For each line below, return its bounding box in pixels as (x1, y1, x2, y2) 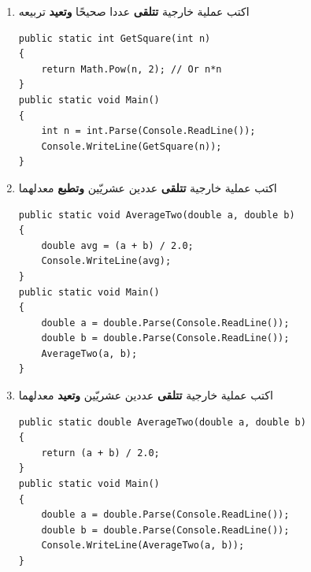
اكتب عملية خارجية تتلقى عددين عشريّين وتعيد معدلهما (18, 387, 273, 403)
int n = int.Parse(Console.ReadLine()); (41, 125, 256, 137)
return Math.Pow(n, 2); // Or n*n (41, 63, 222, 75)
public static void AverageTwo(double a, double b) (18, 209, 295, 221)
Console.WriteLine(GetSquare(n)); (41, 140, 222, 152)
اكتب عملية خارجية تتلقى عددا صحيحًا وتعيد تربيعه (18, 3, 250, 19)
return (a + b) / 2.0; (41, 447, 160, 459)
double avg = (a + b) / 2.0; (41, 240, 194, 251)
